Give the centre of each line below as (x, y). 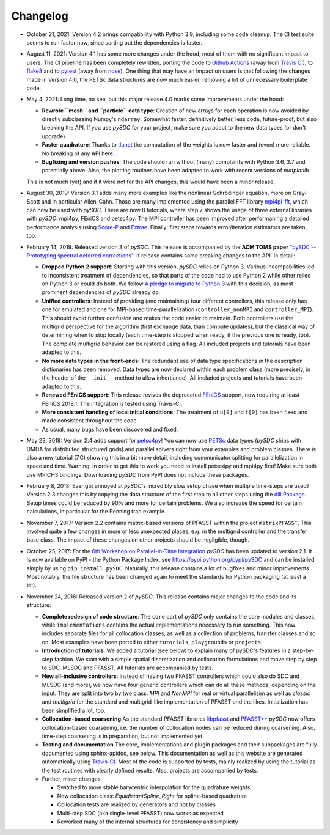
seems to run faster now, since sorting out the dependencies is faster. (115, 42)
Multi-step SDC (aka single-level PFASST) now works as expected (141, 813)
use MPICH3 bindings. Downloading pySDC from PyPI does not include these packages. (138, 474)
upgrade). (54, 136)
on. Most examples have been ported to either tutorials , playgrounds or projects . (152, 642)
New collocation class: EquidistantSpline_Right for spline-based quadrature (152, 796)
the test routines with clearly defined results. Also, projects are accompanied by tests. (150, 770)
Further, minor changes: (72, 779)
